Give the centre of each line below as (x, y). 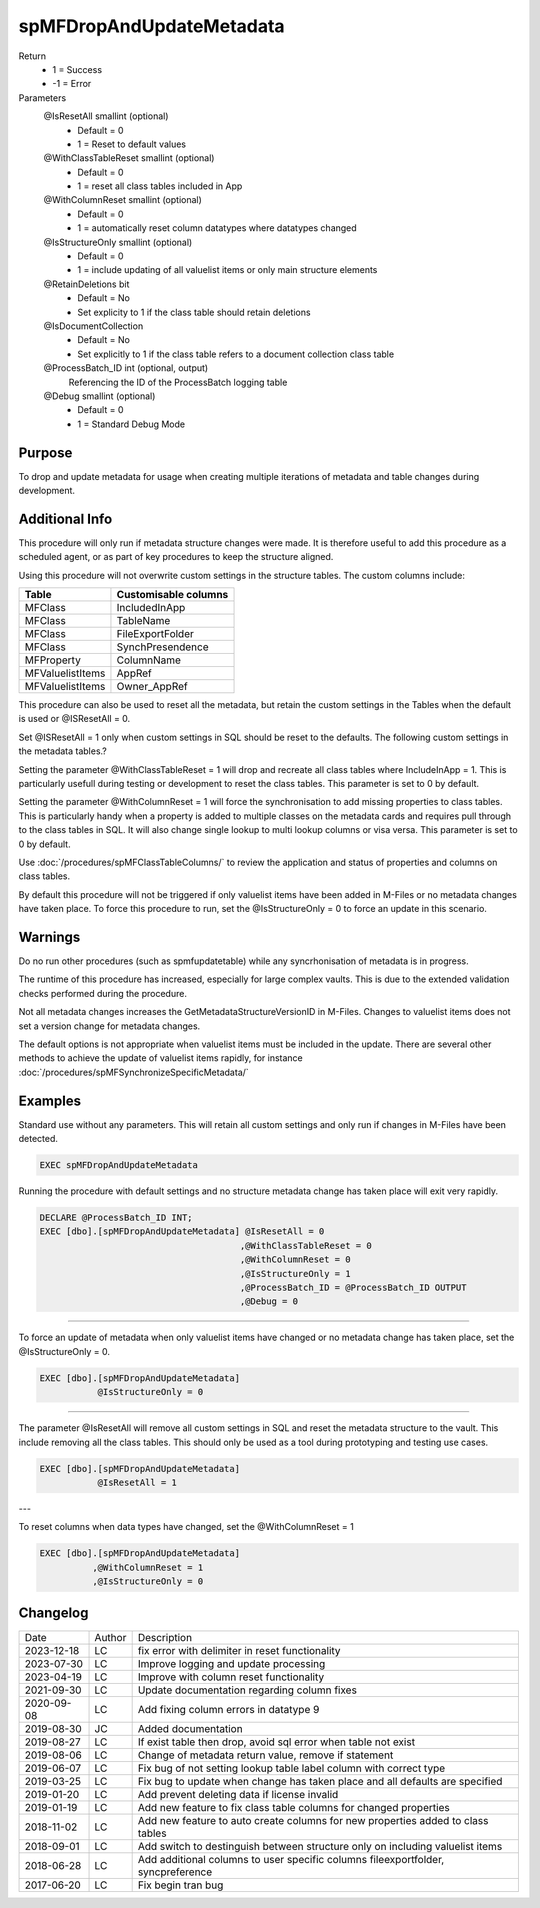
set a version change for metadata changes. (109, 1026)
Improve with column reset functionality (231, 1677)
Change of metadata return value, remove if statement (265, 1755)
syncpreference (175, 1872)
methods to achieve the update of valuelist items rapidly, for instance (161, 1058)
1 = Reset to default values (132, 144)
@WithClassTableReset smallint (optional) (129, 158)
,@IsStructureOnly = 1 (295, 1273)
